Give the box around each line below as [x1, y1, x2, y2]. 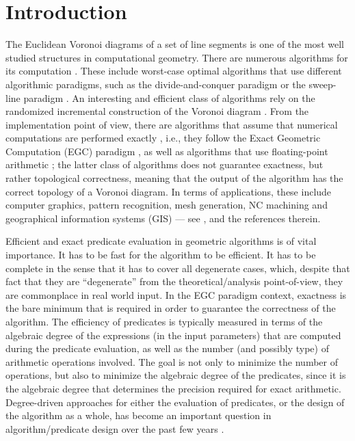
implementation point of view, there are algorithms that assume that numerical [5, 117, 338, 131]
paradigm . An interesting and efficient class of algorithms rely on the [23, 90, 315, 105]
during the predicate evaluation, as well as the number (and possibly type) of [5, 341, 329, 356]
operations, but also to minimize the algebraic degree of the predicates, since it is [5, 368, 346, 382]
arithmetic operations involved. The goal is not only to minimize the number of [5, 354, 338, 369]
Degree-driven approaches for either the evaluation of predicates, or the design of [5, 395, 345, 409]
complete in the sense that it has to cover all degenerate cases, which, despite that [5, 260, 350, 275]
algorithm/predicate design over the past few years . [5, 421, 224, 436]
